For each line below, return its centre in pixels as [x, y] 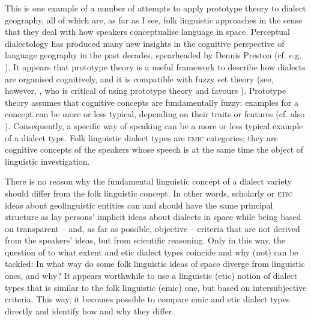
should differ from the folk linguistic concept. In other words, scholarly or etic [149, 193]
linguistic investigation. [47, 161]
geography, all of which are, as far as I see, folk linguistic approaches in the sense [154, 20]
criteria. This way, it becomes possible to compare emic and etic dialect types [147, 299]
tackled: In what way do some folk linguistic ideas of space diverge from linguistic [155, 264]
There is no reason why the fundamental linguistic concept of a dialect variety [148, 181]
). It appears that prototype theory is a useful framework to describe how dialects [155, 66]
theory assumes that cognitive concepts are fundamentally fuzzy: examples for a [152, 102]
